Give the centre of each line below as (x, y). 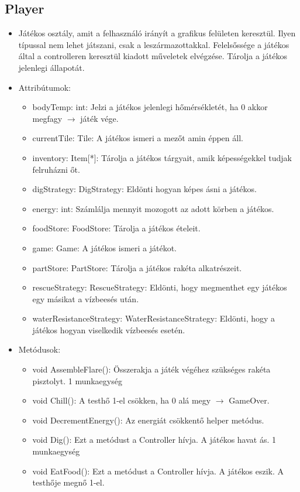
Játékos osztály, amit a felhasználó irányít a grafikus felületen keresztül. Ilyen (157, 33)
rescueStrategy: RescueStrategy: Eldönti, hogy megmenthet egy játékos (160, 287)
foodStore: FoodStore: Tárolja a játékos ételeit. (116, 228)
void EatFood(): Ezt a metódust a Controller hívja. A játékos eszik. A (158, 471)
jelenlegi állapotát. (51, 67)
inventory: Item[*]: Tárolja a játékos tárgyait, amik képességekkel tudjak (162, 157)
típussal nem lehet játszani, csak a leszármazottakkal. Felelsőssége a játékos (154, 44)
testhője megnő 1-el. (68, 482)
